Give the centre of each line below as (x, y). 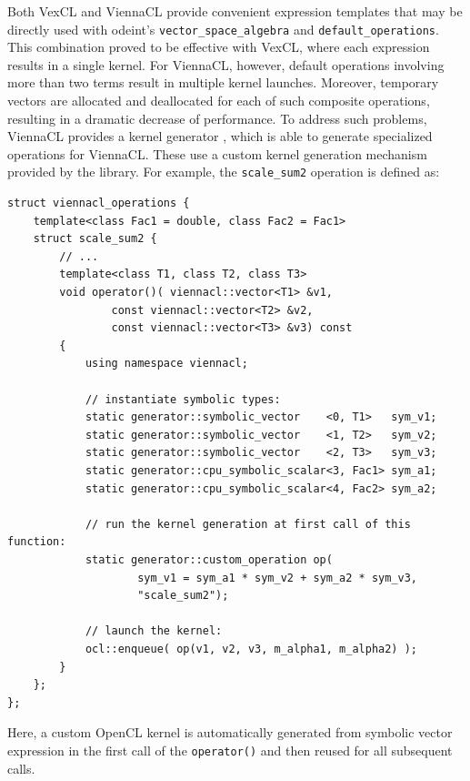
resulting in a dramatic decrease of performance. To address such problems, (217, 118)
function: (37, 542)
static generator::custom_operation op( (209, 559)
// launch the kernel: (154, 631)
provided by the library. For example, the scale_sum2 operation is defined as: (224, 172)
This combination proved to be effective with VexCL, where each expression (219, 47)
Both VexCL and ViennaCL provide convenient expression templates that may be (235, 11)
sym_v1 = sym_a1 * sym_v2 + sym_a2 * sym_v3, (278, 578)
